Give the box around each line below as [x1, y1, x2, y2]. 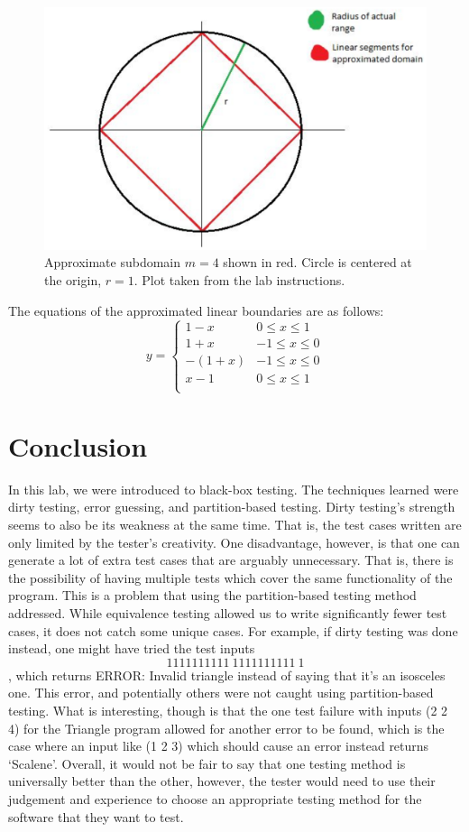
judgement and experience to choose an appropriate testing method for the [8, 789, 422, 808]
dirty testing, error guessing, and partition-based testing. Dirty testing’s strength [8, 497, 455, 516]
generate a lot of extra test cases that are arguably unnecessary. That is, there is [8, 550, 454, 569]
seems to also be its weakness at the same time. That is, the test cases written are [8, 515, 462, 534]
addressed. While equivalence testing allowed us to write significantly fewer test [8, 604, 447, 623]
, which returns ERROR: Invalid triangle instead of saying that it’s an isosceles [8, 665, 446, 684]
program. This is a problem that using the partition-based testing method [8, 586, 417, 605]
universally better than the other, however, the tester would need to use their [8, 772, 436, 790]
